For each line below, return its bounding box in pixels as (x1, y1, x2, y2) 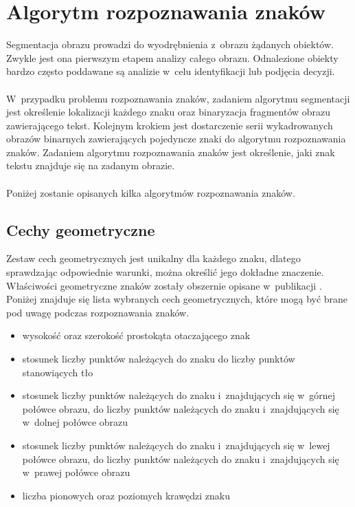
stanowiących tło (22, 365, 93, 379)
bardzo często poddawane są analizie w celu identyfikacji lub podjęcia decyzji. (6, 64, 335, 78)
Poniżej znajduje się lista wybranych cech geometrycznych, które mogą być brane (6, 292, 348, 306)
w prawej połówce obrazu (22, 465, 130, 479)
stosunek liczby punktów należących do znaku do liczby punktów (22, 352, 295, 366)
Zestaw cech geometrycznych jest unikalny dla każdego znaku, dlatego (6, 251, 301, 266)
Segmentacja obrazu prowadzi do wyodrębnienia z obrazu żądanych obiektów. (6, 37, 334, 52)
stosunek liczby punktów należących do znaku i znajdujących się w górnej (22, 388, 336, 402)
